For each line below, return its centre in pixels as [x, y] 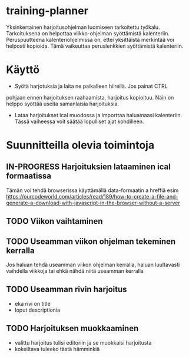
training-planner [47, 11]
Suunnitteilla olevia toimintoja [80, 145]
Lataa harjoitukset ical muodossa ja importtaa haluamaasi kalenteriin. [98, 115]
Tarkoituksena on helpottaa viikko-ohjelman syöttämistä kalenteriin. [88, 33]
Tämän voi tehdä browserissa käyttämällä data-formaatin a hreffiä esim [92, 190]
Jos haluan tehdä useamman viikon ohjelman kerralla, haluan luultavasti [93, 265]
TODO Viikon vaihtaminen [54, 221]
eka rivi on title [33, 303]
